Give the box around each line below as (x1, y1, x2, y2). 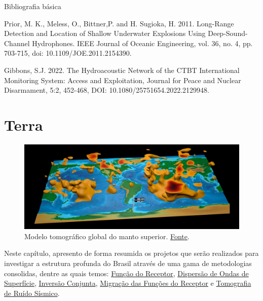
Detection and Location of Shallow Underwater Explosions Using (4, 28, 206, 39)
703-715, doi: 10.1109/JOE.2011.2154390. (4, 48, 132, 58)
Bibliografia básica (4, 1, 61, 11)
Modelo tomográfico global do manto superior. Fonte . (24, 231, 190, 241)
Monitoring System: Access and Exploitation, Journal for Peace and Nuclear (4, 74, 241, 85)
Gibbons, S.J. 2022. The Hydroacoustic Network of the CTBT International (4, 64, 240, 75)
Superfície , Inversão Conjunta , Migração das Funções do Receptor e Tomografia (4, 278, 251, 288)
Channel (4, 37, 30, 48)
